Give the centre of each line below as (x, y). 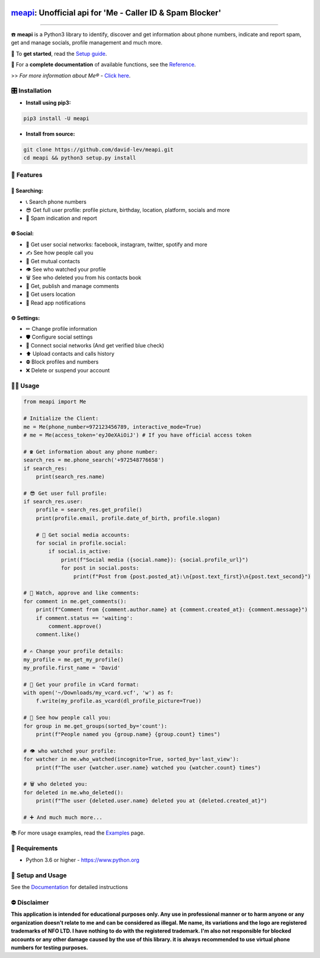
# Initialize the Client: (61, 418)
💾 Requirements (34, 848)
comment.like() (58, 635)
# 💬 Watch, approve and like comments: (81, 593)
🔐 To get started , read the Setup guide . (59, 53)
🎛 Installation (31, 91)
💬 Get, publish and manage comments (72, 286)
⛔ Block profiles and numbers (62, 362)
